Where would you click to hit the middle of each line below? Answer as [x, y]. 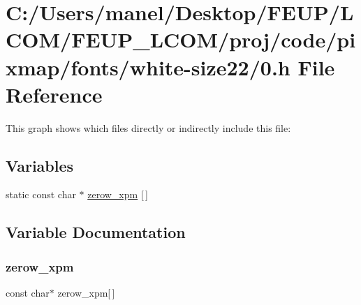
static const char [41, 194]
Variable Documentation [96, 232]
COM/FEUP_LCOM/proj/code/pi [181, 39]
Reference [54, 94]
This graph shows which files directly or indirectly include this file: [148, 127]
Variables [40, 165]
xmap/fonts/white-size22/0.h [148, 67]
